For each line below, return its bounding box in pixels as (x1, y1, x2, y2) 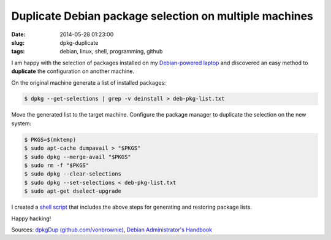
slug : (11, 39, 25, 46)
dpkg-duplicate (59, 39, 99, 46)
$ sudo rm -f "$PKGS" (24, 162, 89, 169)
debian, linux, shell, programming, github (59, 48, 163, 55)
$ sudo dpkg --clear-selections (24, 171, 122, 177)
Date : (11, 31, 26, 38)
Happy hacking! (11, 215, 51, 222)
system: (11, 120, 32, 127)
